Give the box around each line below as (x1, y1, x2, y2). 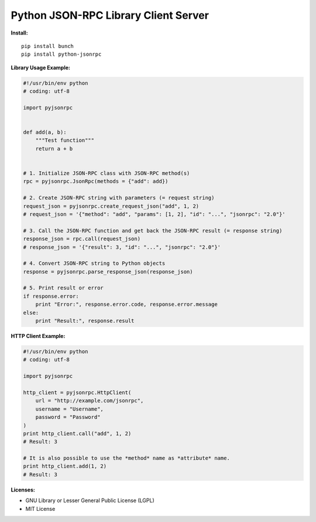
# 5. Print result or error (23, 285, 104, 291)
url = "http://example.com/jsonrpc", (35, 397, 144, 404)
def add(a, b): (23, 129, 67, 136)
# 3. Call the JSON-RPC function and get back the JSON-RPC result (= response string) (23, 227, 283, 234)
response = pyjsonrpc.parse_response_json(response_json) (23, 268, 193, 275)
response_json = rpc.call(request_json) (23, 236, 140, 243)
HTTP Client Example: (11, 333, 66, 340)
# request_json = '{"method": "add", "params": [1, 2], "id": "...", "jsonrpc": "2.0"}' (23, 211, 286, 217)
